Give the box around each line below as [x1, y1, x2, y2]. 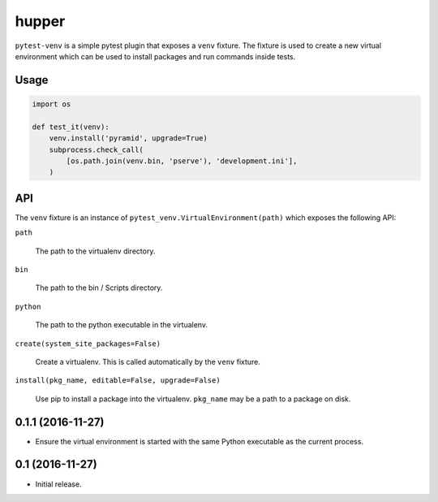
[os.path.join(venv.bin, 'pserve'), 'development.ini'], [66, 156, 298, 166]
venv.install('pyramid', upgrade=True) [49, 134, 208, 143]
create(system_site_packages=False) [15, 339, 161, 348]
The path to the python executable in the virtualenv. [35, 320, 208, 330]
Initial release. [35, 479, 82, 489]
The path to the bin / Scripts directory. [35, 283, 163, 292]
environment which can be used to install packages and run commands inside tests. [15, 51, 296, 61]
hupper [15, 12, 66, 30]
